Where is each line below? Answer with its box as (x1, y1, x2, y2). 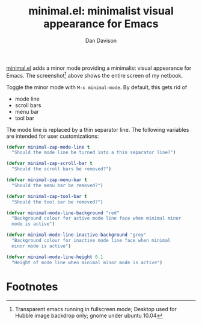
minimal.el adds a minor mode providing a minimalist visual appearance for (6, 64, 192, 72)
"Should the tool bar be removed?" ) (11, 199, 103, 205)
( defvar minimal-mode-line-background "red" (6, 209, 120, 216)
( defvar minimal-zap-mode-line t (6, 144, 90, 150)
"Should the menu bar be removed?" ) (11, 182, 103, 188)
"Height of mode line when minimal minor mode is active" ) (11, 259, 163, 265)
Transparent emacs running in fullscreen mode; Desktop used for (14, 305, 177, 312)
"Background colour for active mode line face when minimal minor (11, 215, 182, 221)
